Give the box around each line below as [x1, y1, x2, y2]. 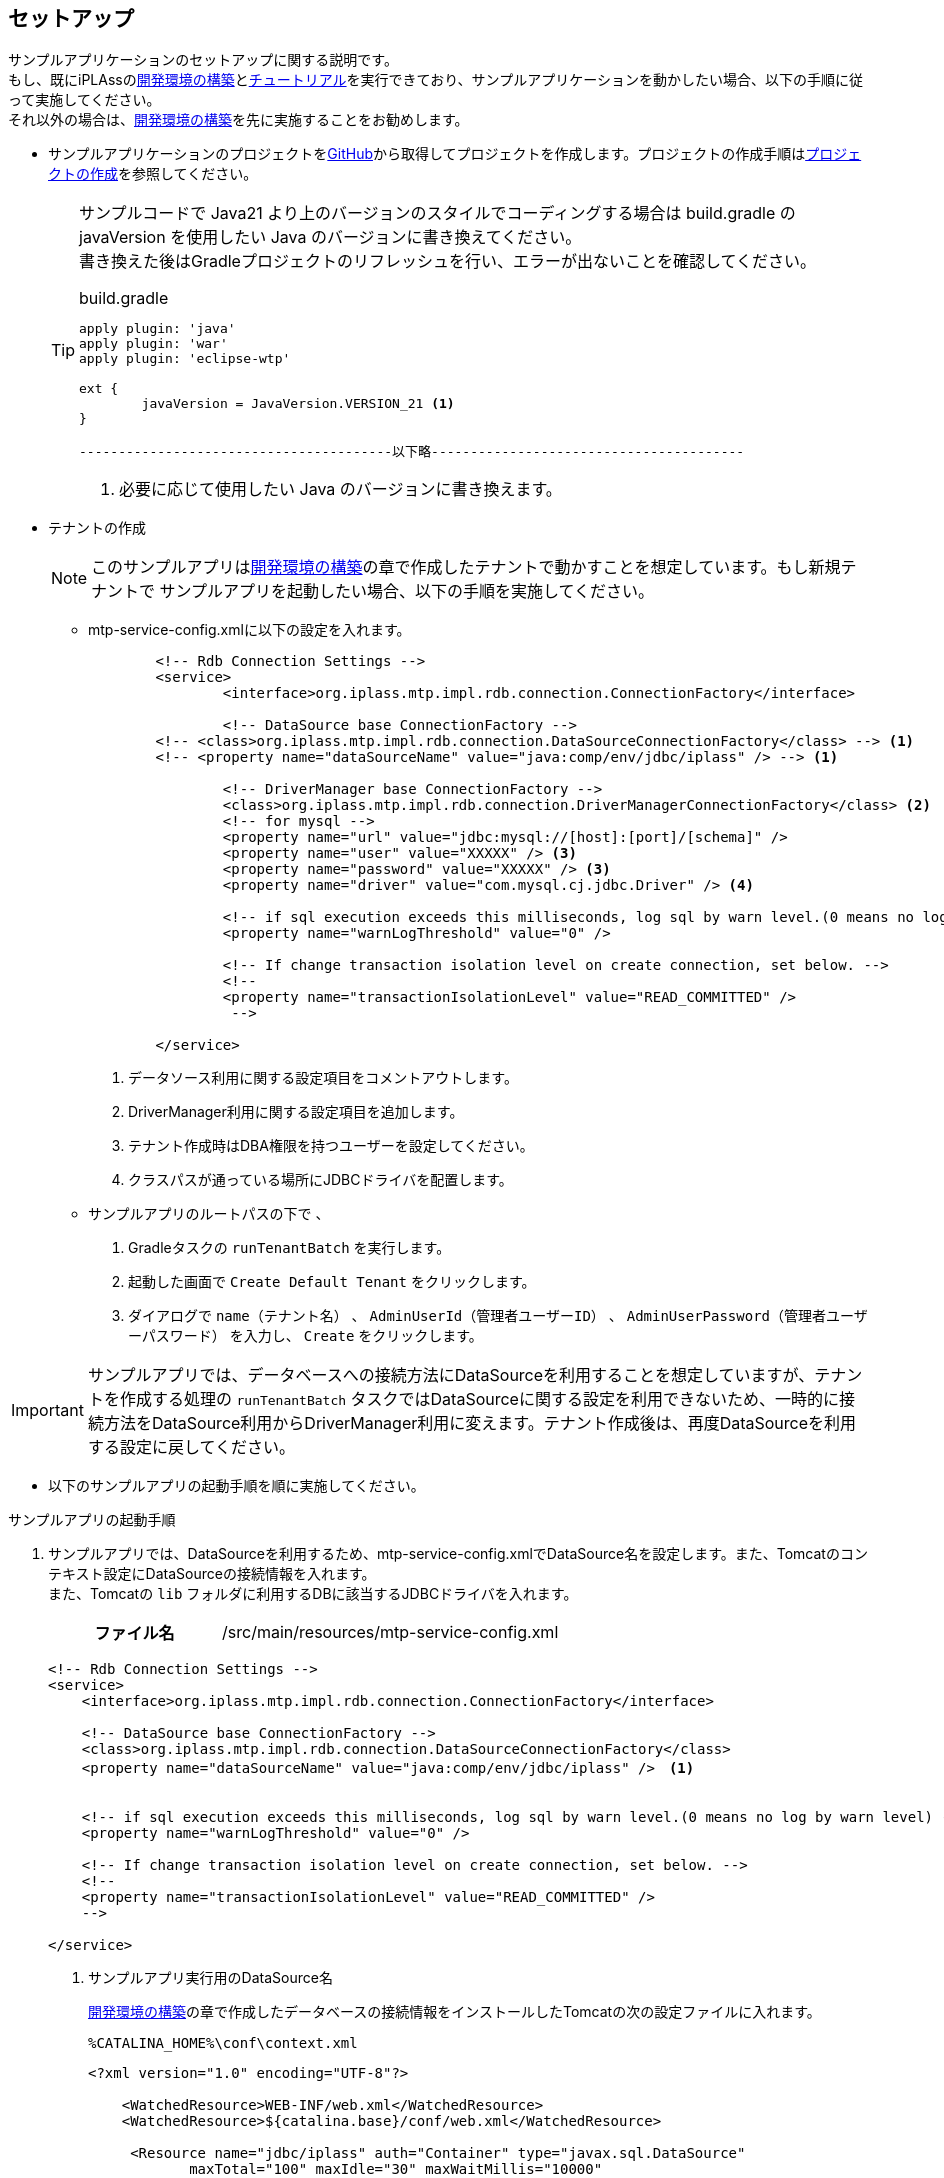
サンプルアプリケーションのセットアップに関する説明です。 [8, 51, 398, 69]
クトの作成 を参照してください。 [48, 165, 258, 183]
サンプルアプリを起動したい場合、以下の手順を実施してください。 [159, 581, 655, 602]
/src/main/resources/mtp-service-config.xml [222, 1622, 559, 1643]
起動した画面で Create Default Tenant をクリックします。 [128, 1273, 536, 1291]
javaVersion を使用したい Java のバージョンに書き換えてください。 [79, 227, 582, 248]
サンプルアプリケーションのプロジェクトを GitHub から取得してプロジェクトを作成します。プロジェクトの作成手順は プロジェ [48, 145, 862, 163]
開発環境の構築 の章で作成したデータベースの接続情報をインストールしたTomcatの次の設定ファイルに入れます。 [88, 2003, 821, 2021]
